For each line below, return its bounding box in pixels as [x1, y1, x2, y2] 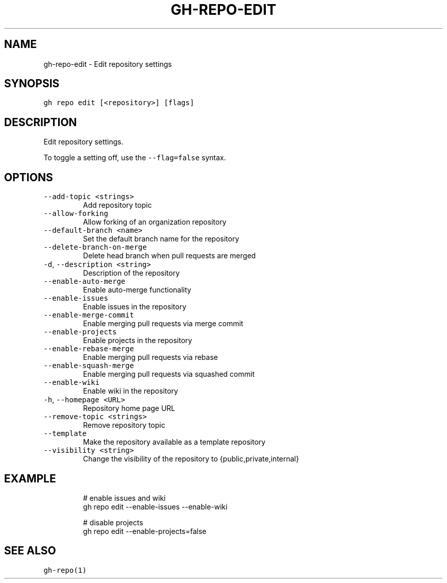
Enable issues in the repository [83, 302, 187, 311]
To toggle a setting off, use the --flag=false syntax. [43, 153, 226, 162]
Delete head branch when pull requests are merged [83, 251, 256, 260]
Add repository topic [83, 201, 152, 210]
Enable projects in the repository [83, 336, 192, 345]
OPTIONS [4, 171, 53, 184]
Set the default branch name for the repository [83, 234, 239, 244]
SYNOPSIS [4, 77, 60, 90]
